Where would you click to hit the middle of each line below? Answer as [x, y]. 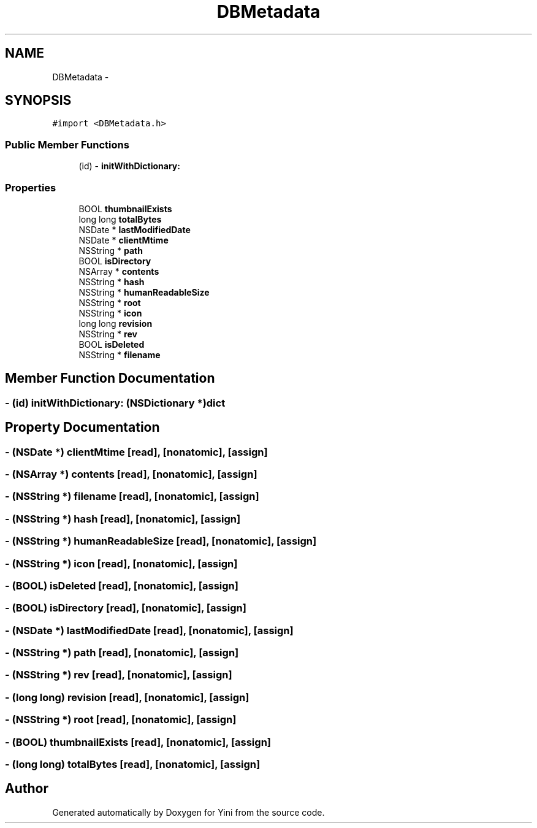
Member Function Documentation [110, 378]
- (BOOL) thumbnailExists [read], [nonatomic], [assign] [138, 742]
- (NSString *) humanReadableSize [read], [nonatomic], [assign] [161, 541]
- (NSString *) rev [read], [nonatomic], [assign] [119, 675]
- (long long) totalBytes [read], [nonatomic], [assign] [133, 764]
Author [27, 789]
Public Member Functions [67, 144]
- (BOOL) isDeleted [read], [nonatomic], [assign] [122, 585]
